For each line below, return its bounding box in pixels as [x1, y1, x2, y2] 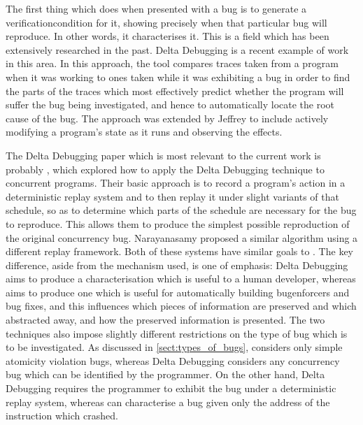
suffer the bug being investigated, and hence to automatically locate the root [6, 97, 335, 112]
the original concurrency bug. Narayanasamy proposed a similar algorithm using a [6, 230, 358, 245]
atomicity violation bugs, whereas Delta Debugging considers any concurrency [6, 353, 340, 368]
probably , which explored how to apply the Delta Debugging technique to [6, 161, 325, 176]
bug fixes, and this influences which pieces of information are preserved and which [6, 298, 357, 313]
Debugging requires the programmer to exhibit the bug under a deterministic [6, 381, 336, 396]
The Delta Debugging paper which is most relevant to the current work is [6, 147, 321, 162]
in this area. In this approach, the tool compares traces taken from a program [6, 56, 339, 71]
